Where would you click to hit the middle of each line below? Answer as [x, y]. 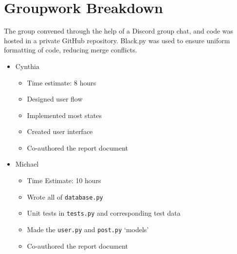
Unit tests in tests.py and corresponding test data [104, 213]
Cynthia [27, 66]
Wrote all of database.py [65, 196]
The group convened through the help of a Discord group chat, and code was [119, 31]
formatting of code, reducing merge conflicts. [71, 50]
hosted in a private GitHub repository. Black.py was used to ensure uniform [117, 40]
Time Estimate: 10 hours [64, 180]
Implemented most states [64, 115]
